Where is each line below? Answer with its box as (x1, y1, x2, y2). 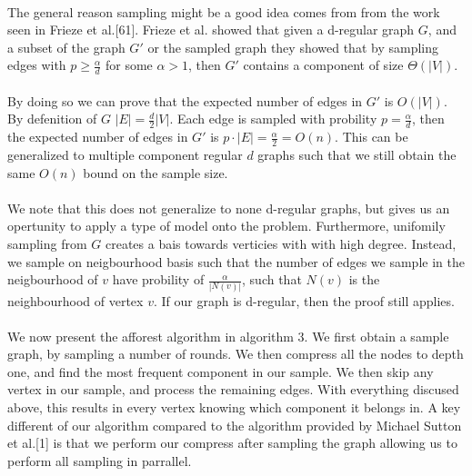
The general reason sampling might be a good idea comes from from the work (7, 2, 440, 21)
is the (348, 270, 380, 289)
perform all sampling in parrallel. (7, 451, 192, 470)
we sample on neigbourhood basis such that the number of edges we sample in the (7, 252, 465, 271)
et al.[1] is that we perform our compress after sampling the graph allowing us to (7, 433, 457, 452)
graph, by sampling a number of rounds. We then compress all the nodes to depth (7, 344, 464, 363)
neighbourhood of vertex (7, 291, 144, 310)
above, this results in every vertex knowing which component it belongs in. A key (7, 398, 461, 417)
